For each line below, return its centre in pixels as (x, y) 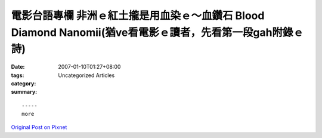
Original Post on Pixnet (39, 127)
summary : (24, 92)
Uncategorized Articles (86, 75)
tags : (18, 75)
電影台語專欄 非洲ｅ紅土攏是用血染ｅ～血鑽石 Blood (138, 16)
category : (24, 83)
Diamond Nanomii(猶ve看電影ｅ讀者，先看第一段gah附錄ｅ (157, 32)
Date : (18, 67)
